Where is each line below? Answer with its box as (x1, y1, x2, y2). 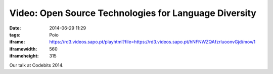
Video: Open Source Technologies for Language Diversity (9, 7, 256, 18)
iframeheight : (9, 53, 39, 59)
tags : (9, 31, 21, 37)
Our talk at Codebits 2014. (9, 62, 64, 68)
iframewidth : (9, 45, 37, 52)
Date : (9, 25, 21, 31)
